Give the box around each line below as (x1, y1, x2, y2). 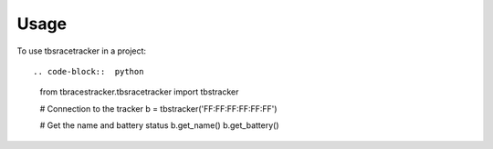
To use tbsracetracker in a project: (16, 45, 146, 56)
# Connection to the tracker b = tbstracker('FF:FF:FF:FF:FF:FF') (39, 103, 278, 114)
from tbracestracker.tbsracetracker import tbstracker (39, 86, 239, 97)
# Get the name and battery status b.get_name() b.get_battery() (39, 120, 279, 131)
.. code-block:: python (33, 66, 144, 76)
